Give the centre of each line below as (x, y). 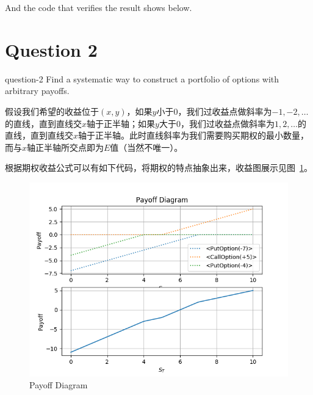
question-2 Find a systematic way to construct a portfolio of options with (142, 78)
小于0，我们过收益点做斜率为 (214, 111)
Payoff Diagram (59, 385)
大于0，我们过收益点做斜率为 (217, 123)
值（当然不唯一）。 (146, 147)
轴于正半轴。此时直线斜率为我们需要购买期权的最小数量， (194, 135)
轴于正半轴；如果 (121, 123)
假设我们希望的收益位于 (52, 111)
